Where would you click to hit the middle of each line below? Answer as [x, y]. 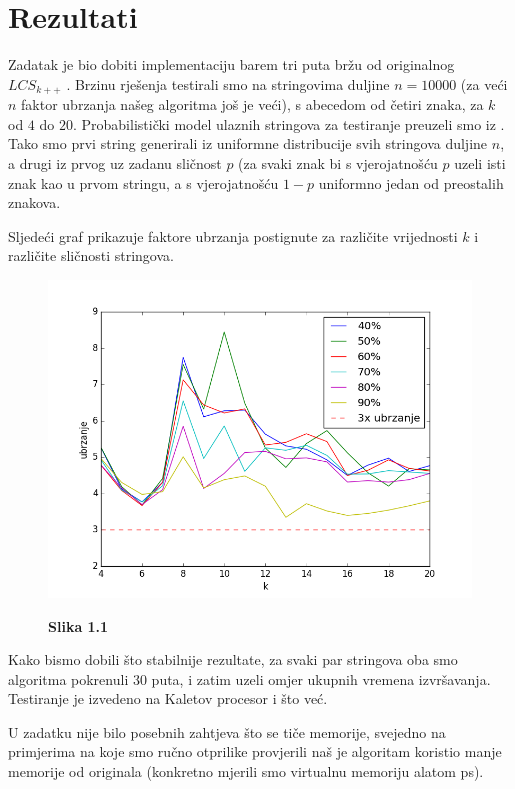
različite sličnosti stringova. [91, 255]
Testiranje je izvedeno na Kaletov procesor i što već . [168, 698]
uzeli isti [480, 162]
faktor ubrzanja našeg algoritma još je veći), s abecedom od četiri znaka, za [252, 104]
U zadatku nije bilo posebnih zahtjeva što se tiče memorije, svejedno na [227, 731]
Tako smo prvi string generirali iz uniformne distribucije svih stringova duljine [248, 143]
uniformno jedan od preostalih [411, 182]
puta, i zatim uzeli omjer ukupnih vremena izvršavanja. [321, 678]
